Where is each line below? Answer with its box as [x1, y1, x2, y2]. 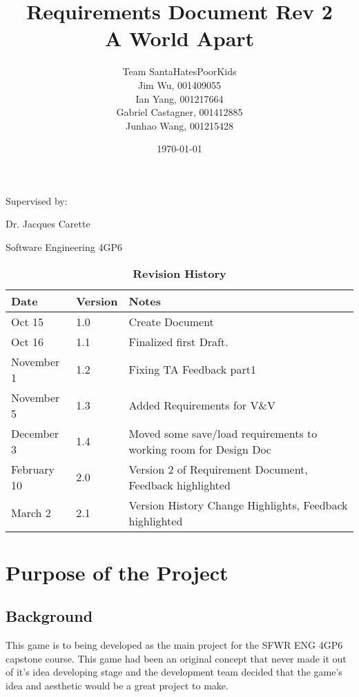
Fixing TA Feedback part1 [128, 361, 256, 378]
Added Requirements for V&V [128, 397, 275, 414]
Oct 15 [11, 313, 44, 330]
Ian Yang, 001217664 [135, 91, 224, 105]
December [11, 425, 59, 441]
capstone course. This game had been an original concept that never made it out [6, 651, 347, 665]
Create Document [128, 313, 214, 330]
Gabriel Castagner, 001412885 [116, 105, 243, 119]
